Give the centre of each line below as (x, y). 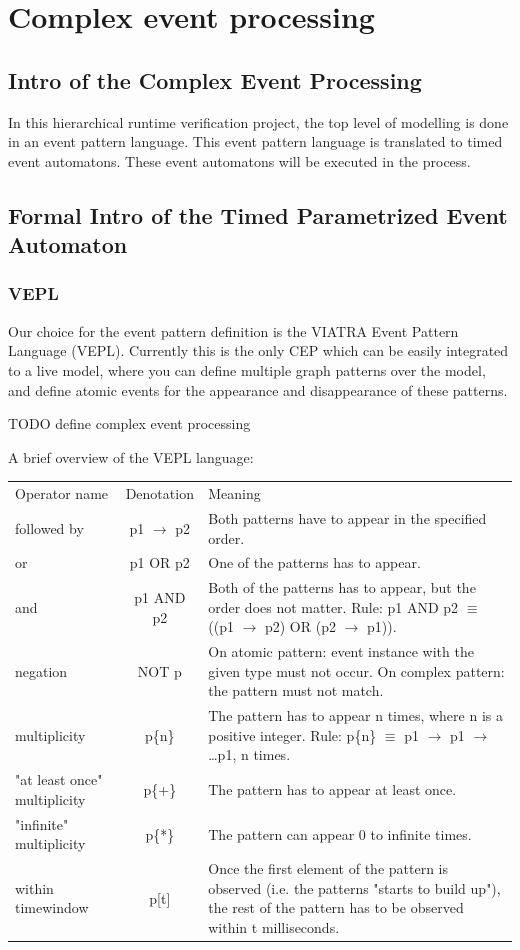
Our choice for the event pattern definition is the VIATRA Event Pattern (233, 330)
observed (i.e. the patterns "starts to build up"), (354, 887)
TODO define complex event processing (129, 423)
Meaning (234, 493)
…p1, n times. (249, 754)
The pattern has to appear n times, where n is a (355, 715)
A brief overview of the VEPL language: (131, 456)
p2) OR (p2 (300, 626)
